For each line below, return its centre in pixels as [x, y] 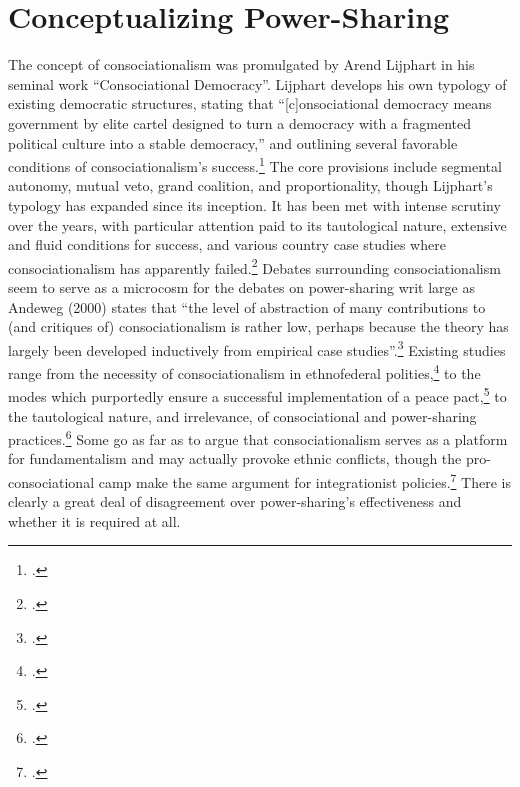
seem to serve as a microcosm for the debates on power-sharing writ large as [241, 286]
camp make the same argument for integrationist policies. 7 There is [304, 480]
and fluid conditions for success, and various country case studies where [227, 244]
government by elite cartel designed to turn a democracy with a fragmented [240, 122]
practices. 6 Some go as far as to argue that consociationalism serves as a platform [258, 437]
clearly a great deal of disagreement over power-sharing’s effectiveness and [235, 501]
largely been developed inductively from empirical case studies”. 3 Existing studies [257, 348]
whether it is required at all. [94, 520]
